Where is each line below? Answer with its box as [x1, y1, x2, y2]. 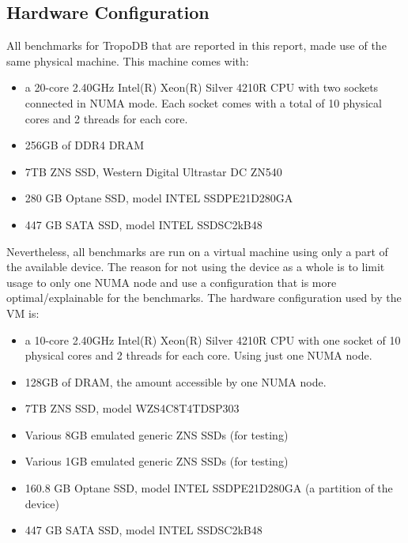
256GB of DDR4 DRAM [25, 137, 145, 153]
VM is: [6, 304, 40, 321]
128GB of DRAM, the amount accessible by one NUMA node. [25, 373, 327, 390]
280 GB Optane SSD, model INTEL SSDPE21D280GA [25, 190, 293, 206]
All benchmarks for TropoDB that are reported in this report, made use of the [6, 37, 387, 54]
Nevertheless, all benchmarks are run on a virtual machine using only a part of [6, 243, 388, 259]
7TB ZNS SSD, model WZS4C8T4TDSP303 [25, 400, 240, 417]
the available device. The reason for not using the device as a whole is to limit [6, 258, 385, 275]
